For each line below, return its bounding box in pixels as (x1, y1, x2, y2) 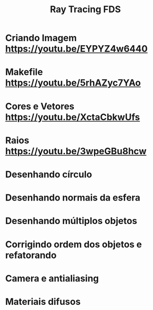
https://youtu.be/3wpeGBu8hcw (5, 145, 146, 157)
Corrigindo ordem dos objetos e (5, 238, 142, 250)
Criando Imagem (5, 32, 77, 44)
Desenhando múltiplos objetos (5, 215, 137, 227)
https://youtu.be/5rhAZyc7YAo (5, 77, 141, 89)
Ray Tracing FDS (50, 4, 121, 15)
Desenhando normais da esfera (5, 192, 141, 204)
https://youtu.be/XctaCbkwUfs (5, 111, 140, 123)
